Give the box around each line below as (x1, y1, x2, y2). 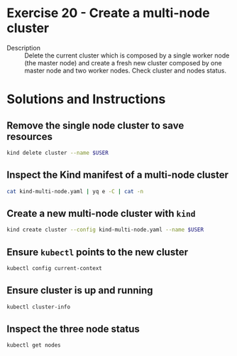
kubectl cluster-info (6, 303, 71, 311)
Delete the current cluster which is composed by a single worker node (24, 51, 230, 60)
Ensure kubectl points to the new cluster (6, 246, 189, 258)
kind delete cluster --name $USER (6, 149, 109, 156)
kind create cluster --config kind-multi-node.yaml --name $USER (6, 226, 204, 234)
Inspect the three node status (6, 323, 140, 335)
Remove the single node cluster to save (6, 119, 184, 131)
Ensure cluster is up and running (6, 284, 153, 296)
